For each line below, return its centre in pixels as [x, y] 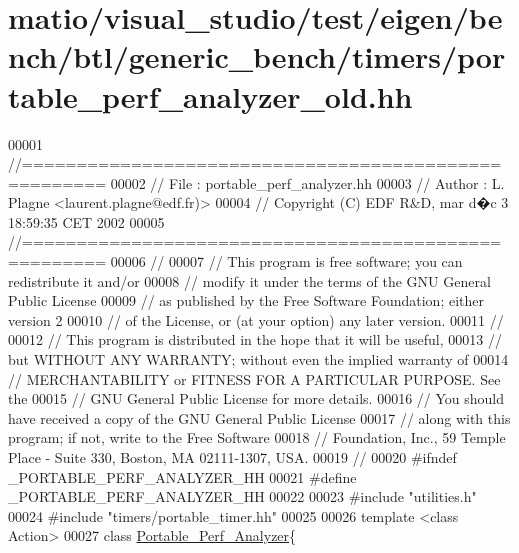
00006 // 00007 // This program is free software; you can [286, 261]
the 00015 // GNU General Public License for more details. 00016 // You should [256, 398]
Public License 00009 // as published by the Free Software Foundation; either [246, 300]
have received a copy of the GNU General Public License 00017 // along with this [259, 417]
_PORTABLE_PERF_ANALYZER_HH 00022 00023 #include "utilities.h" [242, 496]
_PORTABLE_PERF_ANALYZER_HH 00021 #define [182, 476]
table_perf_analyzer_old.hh [210, 95]
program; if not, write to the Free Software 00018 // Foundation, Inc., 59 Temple [257, 437]
